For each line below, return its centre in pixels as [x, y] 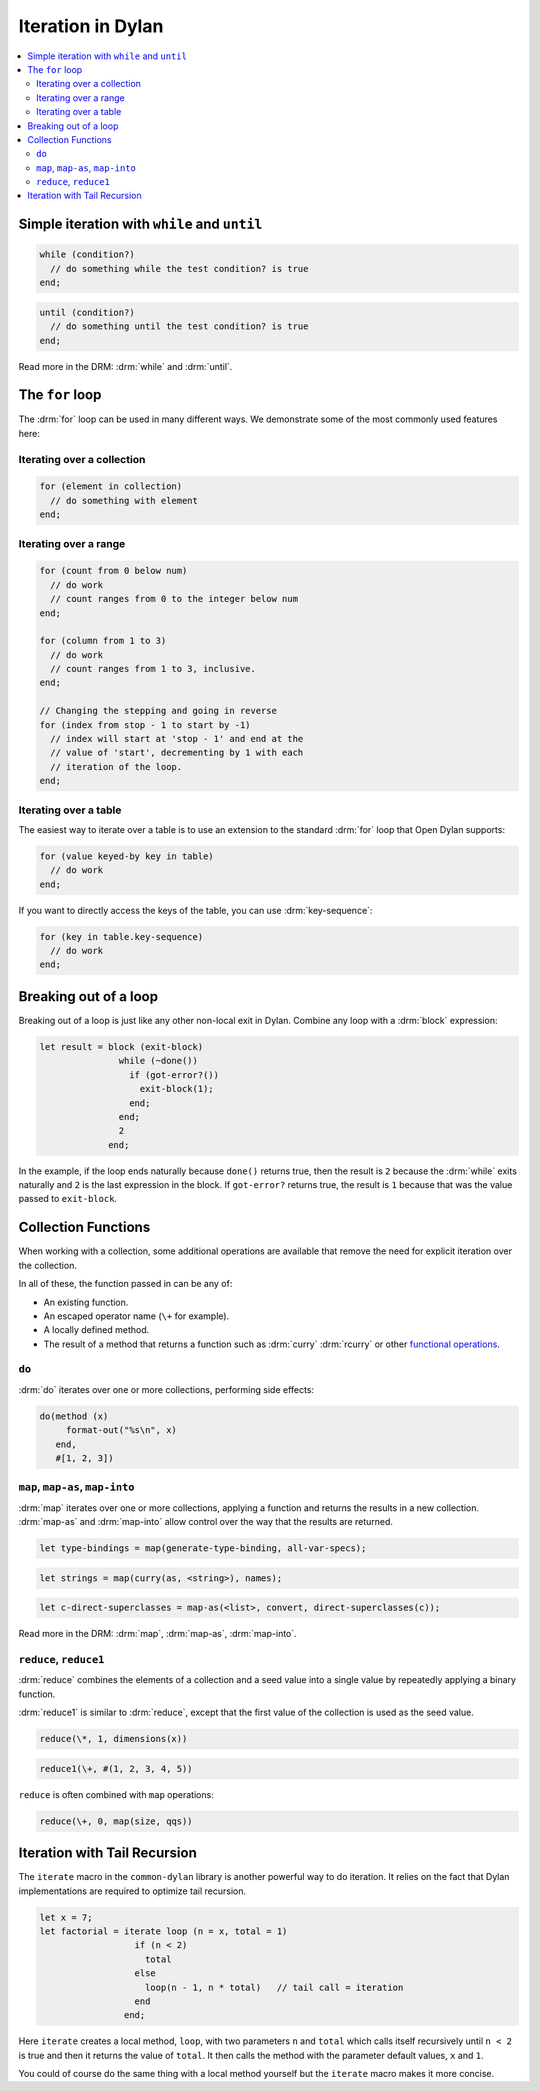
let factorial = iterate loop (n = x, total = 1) [163, 1931]
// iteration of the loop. [116, 766]
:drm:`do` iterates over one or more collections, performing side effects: [166, 1389]
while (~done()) [158, 1061]
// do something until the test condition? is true [179, 326]
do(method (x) [74, 1416]
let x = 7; [66, 1917]
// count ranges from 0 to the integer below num [174, 599]
